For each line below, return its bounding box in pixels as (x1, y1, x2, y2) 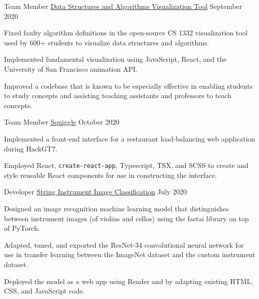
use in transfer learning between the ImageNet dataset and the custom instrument (4, 249, 256, 260)
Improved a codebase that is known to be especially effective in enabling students (4, 80, 253, 91)
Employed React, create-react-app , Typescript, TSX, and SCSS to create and (4, 160, 249, 170)
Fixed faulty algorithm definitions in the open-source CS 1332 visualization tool (4, 27, 248, 38)
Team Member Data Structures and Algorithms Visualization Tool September (4, 1, 243, 11)
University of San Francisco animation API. (4, 63, 138, 74)
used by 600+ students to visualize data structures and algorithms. (4, 37, 209, 47)
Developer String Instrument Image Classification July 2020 (4, 186, 187, 197)
